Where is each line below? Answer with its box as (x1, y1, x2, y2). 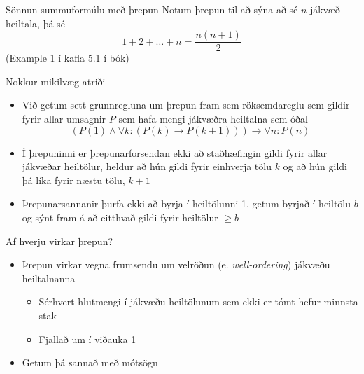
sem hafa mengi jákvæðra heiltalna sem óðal (118, 111, 308, 126)
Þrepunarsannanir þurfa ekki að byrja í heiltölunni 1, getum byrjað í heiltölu (22, 196, 351, 211)
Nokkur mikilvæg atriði (6, 74, 106, 88)
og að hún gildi (283, 159, 347, 174)
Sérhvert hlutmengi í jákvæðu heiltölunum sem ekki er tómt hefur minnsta (38, 294, 358, 309)
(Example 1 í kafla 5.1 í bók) (6, 50, 129, 65)
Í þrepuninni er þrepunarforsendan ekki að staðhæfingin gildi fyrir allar (22, 145, 328, 160)
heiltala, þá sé (6, 15, 65, 30)
